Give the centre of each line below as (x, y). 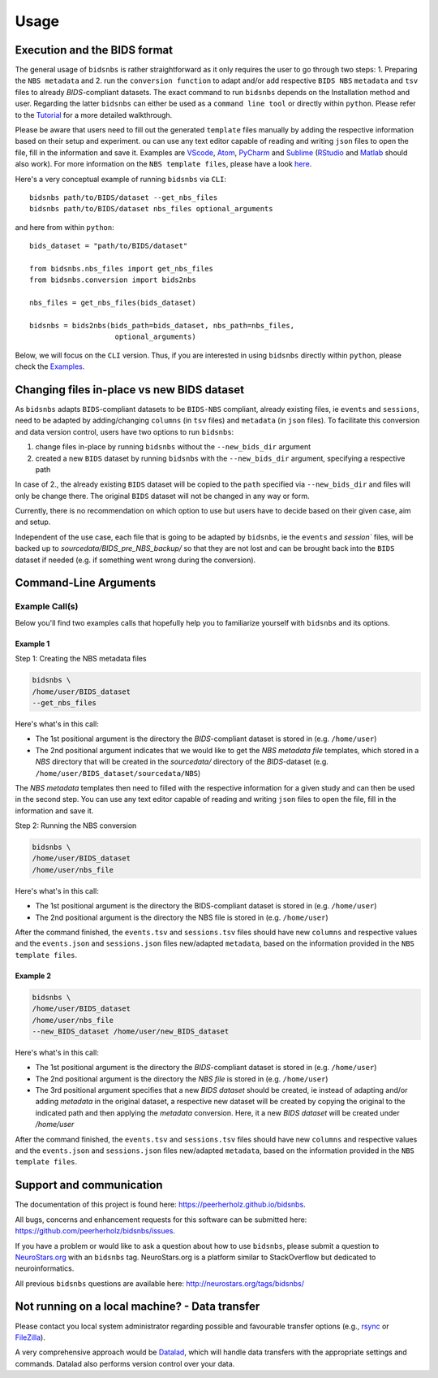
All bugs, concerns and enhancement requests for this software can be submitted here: (161, 1220)
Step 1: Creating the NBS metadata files (81, 659)
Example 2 (33, 976)
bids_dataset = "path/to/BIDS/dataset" (109, 246)
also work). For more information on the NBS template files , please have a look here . (163, 164)
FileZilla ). (30, 1337)
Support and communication (89, 1185)
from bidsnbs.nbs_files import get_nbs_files (122, 269)
